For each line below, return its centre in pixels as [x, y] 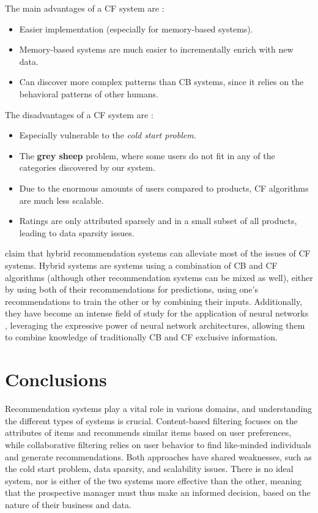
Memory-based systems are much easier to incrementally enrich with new [156, 49]
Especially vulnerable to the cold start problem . [108, 135]
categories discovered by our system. [87, 167]
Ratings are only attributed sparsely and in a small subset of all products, [158, 221]
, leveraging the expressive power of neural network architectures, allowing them [155, 325]
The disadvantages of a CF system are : [79, 114]
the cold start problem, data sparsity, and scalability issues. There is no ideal [149, 469]
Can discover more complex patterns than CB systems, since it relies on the [161, 82]
